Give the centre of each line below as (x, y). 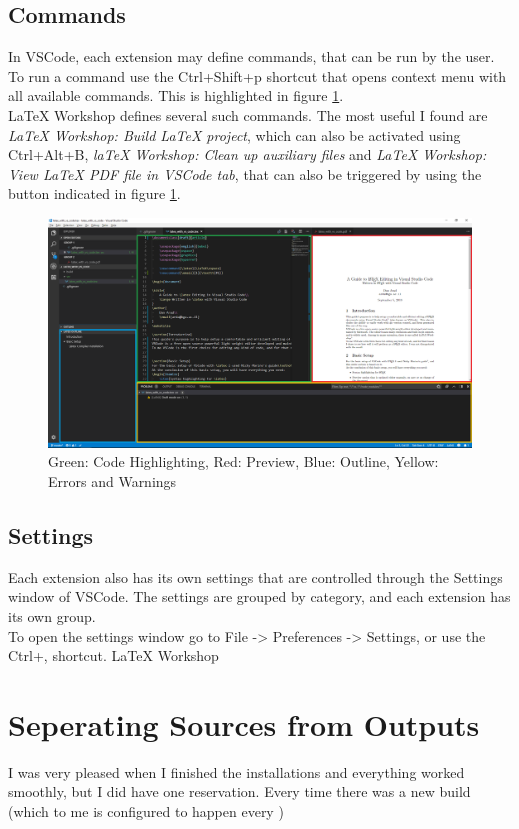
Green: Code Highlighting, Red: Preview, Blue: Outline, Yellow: (243, 461)
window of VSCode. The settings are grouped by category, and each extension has (259, 596)
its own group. (52, 615)
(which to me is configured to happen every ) (146, 811)
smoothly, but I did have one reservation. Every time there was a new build (239, 791)
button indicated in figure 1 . (94, 193)
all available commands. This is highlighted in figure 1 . (176, 95)
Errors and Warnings (112, 480)
